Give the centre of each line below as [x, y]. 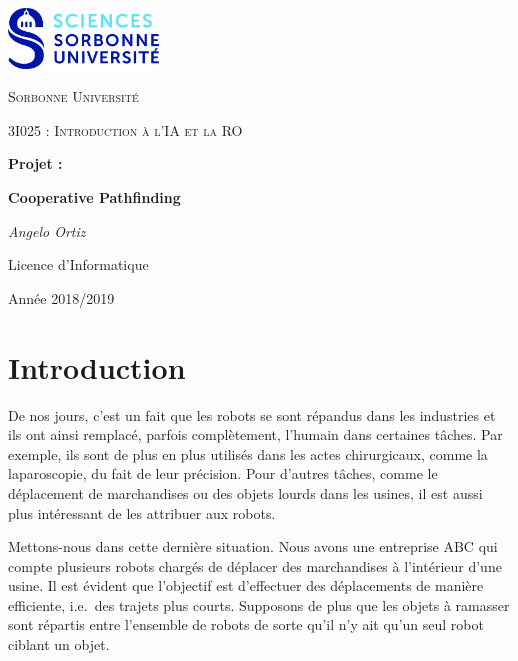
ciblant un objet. [59, 644]
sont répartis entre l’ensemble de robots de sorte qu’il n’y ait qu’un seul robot [246, 624]
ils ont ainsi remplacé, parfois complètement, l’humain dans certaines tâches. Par [255, 434]
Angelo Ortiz [47, 230]
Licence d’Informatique [78, 264]
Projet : [35, 163]
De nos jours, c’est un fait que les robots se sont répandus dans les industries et [252, 414]
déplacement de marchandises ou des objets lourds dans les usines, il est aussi [245, 492]
